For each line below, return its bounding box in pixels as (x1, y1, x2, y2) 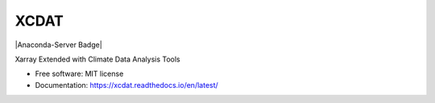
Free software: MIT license (35, 69, 124, 79)
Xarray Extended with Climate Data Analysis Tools (14, 54, 180, 64)
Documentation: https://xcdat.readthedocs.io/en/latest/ (35, 80, 219, 89)
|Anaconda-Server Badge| (14, 40, 102, 50)
